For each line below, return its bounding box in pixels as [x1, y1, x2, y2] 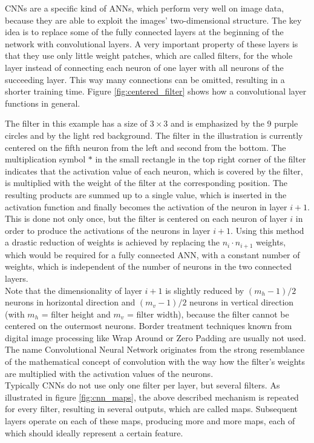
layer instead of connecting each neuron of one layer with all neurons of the [5, 61, 284, 73]
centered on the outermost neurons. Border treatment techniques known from [5, 319, 292, 332]
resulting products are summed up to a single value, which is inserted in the [5, 188, 287, 201]
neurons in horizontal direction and [5, 296, 136, 308]
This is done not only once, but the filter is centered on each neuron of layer [5, 212, 287, 225]
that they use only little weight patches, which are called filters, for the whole [5, 49, 293, 62]
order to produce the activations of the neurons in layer [5, 224, 211, 236]
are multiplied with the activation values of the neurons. [5, 367, 214, 379]
